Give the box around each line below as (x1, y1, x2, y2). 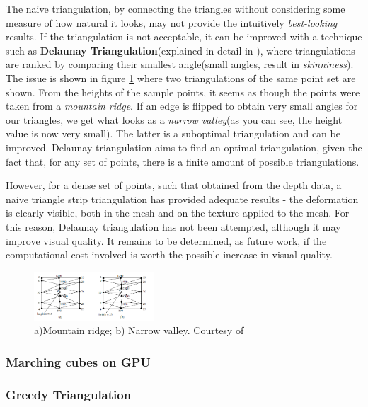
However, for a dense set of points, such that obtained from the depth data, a (6, 178, 342, 193)
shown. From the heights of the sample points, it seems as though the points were (6, 84, 360, 99)
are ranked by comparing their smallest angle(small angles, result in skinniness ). (6, 57, 354, 71)
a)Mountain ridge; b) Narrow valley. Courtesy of (34, 323, 244, 338)
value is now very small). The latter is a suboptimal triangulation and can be (6, 126, 340, 141)
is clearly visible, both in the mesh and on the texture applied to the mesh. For (6, 205, 350, 220)
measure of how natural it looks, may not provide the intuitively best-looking (6, 15, 338, 30)
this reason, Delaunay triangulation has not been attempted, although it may (6, 219, 341, 234)
